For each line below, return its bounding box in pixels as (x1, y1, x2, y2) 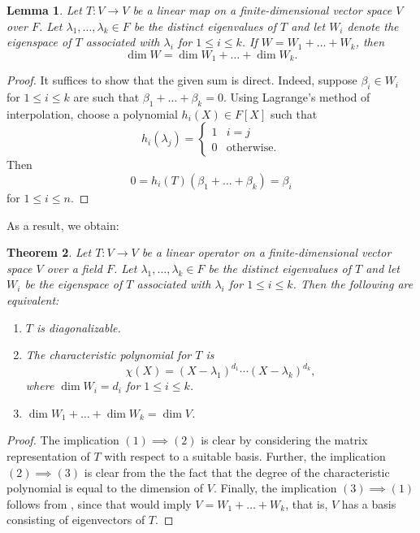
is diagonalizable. (36, 318, 121, 336)
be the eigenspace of (24, 275, 123, 292)
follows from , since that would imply (6, 495, 192, 512)
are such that (73, 89, 140, 106)
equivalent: (6, 291, 59, 308)
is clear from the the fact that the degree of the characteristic (84, 463, 390, 480)
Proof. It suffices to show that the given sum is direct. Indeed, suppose (6, 71, 357, 89)
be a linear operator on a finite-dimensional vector (141, 244, 392, 261)
